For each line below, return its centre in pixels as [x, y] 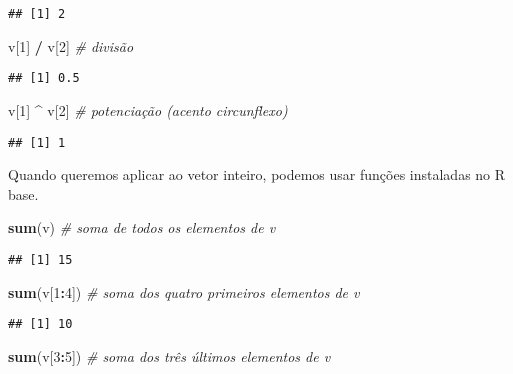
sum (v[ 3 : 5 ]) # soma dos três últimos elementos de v [169, 355]
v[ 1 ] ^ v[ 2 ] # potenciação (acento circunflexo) [148, 109]
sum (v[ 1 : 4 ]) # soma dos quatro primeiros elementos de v [184, 291]
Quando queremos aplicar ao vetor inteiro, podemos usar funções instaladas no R [257, 174]
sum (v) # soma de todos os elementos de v [142, 227]
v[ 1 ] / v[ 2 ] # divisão [71, 45]
